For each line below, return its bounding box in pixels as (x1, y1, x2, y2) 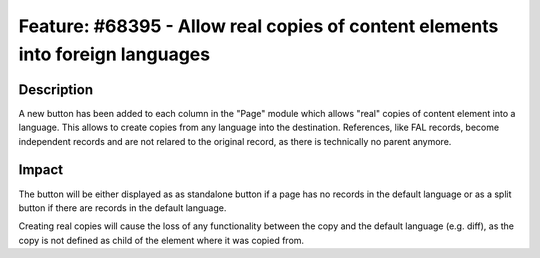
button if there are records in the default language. (18, 201, 227, 214)
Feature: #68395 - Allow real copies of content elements (18, 15, 499, 37)
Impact (18, 161, 64, 179)
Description (18, 81, 94, 98)
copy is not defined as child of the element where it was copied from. (18, 234, 305, 246)
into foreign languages (18, 43, 210, 65)
